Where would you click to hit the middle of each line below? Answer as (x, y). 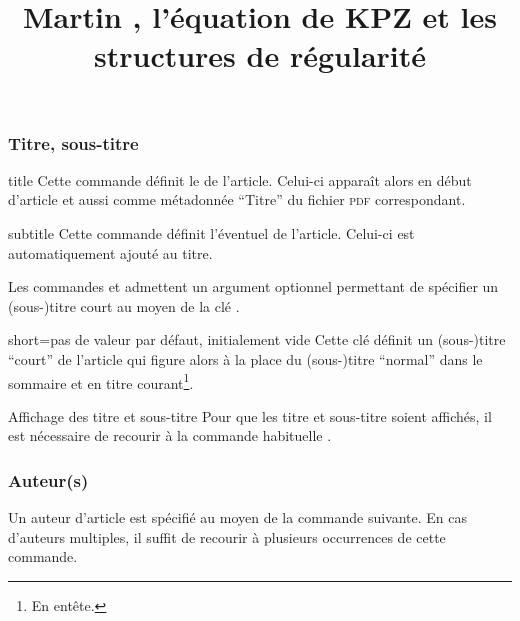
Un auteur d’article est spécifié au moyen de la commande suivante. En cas (238, 517)
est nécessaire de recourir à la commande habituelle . (170, 435)
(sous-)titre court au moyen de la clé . (124, 305)
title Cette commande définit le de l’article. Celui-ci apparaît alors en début (240, 179)
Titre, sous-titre (73, 142)
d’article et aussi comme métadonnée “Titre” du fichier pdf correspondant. (237, 199)
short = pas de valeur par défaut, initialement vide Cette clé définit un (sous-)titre (257, 339)
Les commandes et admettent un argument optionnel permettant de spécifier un (253, 286)
